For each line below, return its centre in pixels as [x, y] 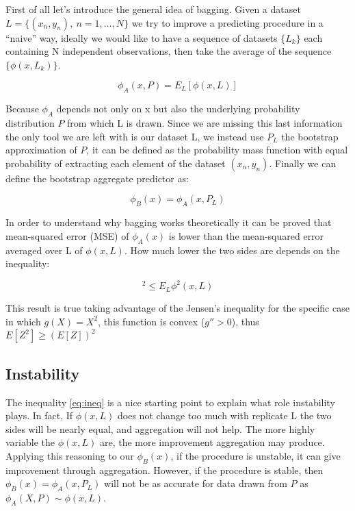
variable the [30, 442]
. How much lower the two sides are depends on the [232, 250]
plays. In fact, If [39, 415]
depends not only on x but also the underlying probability [178, 109]
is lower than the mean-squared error [246, 235]
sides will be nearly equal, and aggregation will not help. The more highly [160, 428]
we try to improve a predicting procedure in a [227, 22]
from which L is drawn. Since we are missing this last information [205, 122]
